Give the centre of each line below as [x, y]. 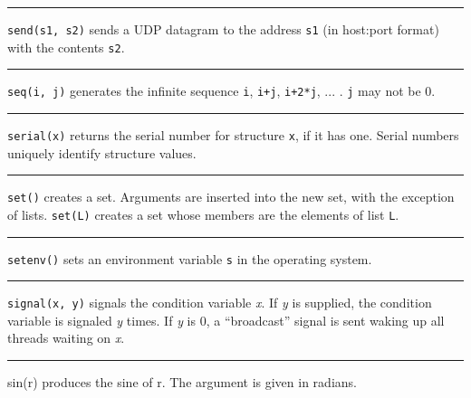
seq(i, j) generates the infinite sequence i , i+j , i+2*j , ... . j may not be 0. [221, 91]
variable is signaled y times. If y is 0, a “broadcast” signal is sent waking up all [226, 320]
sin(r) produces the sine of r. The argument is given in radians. [182, 382]
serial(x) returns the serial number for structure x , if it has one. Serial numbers [233, 134]
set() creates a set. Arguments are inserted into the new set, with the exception [231, 197]
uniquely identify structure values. [102, 152]
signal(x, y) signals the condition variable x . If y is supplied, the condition [220, 303]
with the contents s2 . [66, 47]
